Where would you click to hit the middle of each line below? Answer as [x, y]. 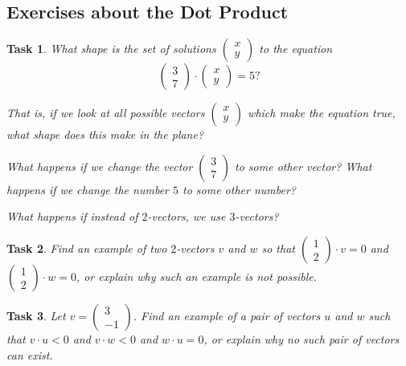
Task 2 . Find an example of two [87, 248]
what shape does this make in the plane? [105, 134]
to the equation [296, 49]
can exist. [30, 354]
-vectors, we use [187, 216]
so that [278, 248]
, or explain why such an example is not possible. [197, 276]
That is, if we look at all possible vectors [106, 113]
